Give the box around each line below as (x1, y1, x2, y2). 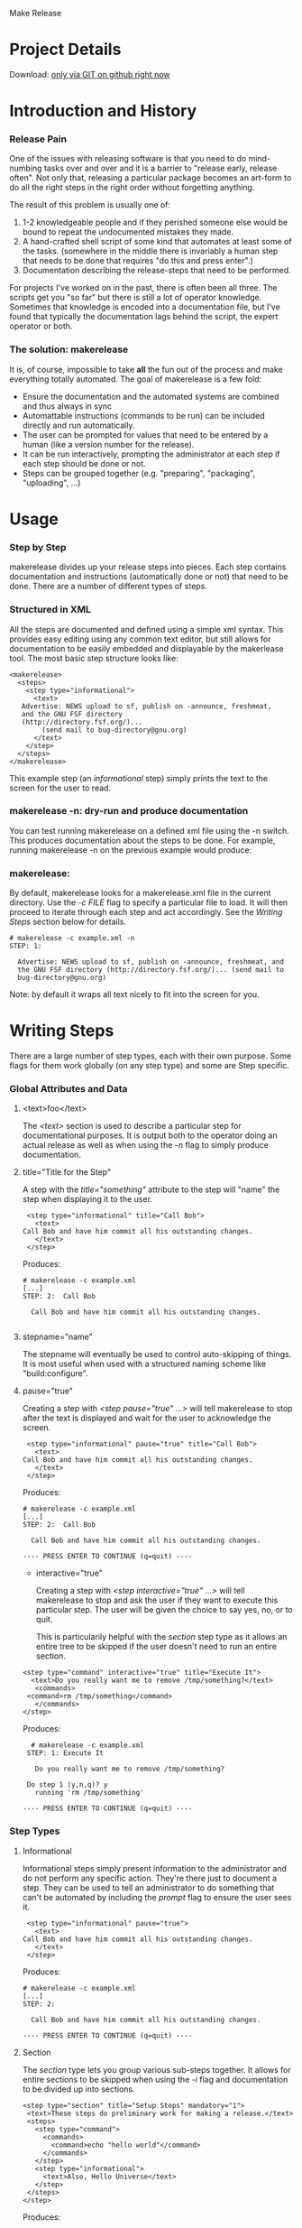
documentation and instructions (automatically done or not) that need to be (9, 571, 288, 582)
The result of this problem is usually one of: (9, 199, 171, 210)
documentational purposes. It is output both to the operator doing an (22, 1130, 278, 1141)
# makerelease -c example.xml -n (9, 934, 135, 943)
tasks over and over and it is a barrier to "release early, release (43, 162, 278, 174)
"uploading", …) (22, 477, 81, 488)
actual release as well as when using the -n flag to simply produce (22, 1140, 269, 1151)
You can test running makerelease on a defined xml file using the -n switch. (9, 825, 290, 836)
